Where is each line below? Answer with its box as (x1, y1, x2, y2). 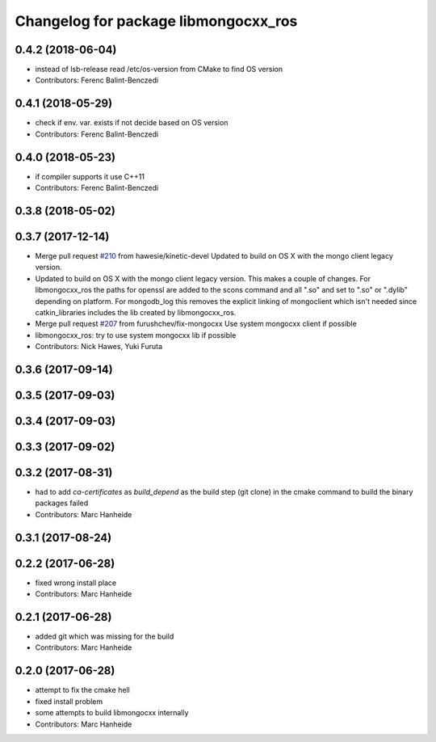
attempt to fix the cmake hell (35, 685, 131, 695)
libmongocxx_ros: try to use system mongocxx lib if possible (35, 330, 237, 339)
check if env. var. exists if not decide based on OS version (35, 118, 228, 128)
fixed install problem (35, 696, 103, 706)
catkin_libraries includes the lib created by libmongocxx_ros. (35, 307, 237, 317)
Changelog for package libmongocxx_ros (15, 12, 298, 30)
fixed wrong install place (35, 578, 117, 588)
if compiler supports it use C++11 (35, 171, 145, 181)
